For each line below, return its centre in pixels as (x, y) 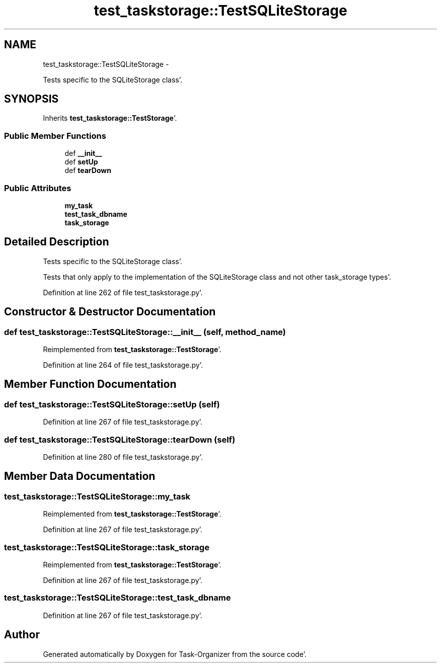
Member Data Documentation (80, 476)
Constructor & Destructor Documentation (110, 312)
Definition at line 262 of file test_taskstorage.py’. (123, 292)
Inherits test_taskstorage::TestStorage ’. (110, 118)
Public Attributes (38, 188)
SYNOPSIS (31, 99)
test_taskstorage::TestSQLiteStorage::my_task (97, 496)
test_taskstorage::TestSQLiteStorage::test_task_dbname (118, 598)
